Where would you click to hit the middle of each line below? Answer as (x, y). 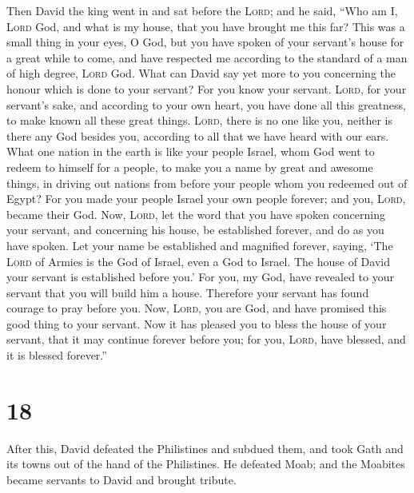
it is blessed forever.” (57, 355)
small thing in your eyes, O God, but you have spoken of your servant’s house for (205, 42)
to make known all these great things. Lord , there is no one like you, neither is (200, 120)
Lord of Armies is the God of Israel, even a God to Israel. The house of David (198, 261)
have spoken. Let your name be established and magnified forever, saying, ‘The (200, 245)
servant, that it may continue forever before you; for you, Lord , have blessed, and (206, 339)
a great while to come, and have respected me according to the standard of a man (207, 57)
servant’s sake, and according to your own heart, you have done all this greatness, (206, 104)
